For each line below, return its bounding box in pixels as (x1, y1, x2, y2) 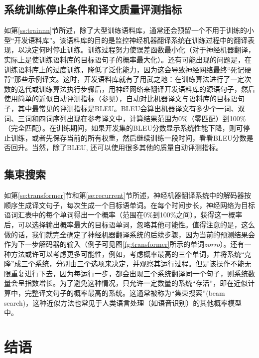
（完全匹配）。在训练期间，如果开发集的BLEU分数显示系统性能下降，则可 (4, 123, 243, 133)
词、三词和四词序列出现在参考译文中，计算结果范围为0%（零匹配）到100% (4, 113, 246, 123)
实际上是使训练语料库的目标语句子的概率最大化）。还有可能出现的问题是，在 (4, 54, 252, 64)
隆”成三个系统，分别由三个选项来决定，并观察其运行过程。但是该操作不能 (4, 258, 245, 269)
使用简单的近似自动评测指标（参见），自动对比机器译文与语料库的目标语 (4, 93, 238, 104)
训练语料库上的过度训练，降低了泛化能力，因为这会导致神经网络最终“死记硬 (4, 64, 252, 74)
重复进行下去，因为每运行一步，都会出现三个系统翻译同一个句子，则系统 (10, 268, 248, 278)
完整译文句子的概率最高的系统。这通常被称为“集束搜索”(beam (24, 288, 225, 298)
